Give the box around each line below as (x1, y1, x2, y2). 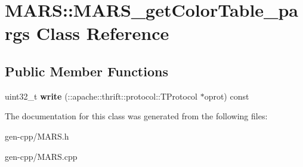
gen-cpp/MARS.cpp (5, 150, 78, 162)
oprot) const (204, 89, 249, 102)
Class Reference (36, 21, 169, 45)
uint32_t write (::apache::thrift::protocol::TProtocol (5, 89, 197, 102)
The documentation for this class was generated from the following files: (5, 110, 268, 122)
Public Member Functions (5, 61, 168, 80)
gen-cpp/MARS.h (5, 129, 69, 142)
